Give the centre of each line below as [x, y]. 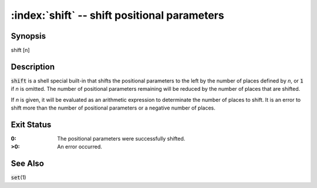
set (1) [18, 177]
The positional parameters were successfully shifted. [121, 139]
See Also [27, 164]
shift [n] [20, 50]
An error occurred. [80, 147]
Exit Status [31, 124]
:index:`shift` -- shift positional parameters [117, 15]
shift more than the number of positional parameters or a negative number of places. [113, 108]
